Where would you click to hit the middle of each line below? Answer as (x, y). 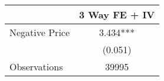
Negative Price (40, 32)
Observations (36, 67)
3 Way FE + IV (117, 14)
